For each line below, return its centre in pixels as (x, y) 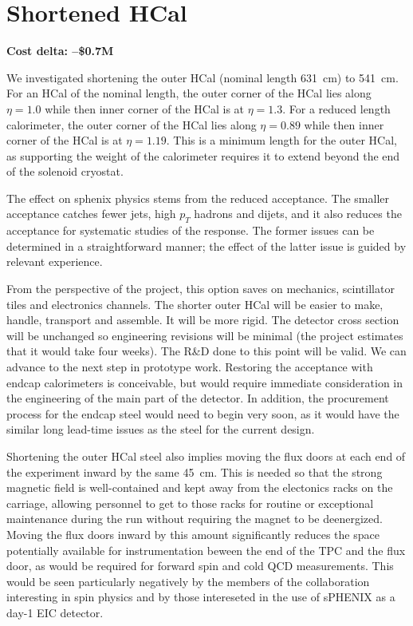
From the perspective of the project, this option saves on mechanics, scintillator (201, 289)
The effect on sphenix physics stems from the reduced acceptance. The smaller (198, 198)
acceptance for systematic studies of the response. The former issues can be (191, 230)
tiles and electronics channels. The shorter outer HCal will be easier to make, (195, 304)
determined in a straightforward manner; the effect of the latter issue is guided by (206, 246)
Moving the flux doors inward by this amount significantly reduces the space (193, 534)
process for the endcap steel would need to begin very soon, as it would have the (203, 413)
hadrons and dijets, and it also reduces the (298, 214)
